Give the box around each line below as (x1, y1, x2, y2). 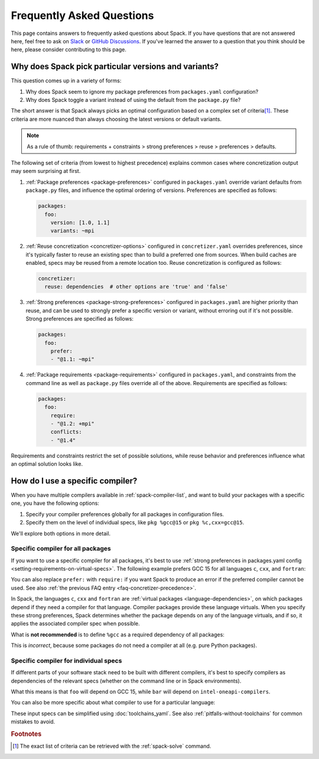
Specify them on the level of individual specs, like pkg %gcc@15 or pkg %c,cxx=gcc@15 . (25, 519, 245, 526)
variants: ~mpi (50, 228, 95, 234)
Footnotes (11, 730, 42, 738)
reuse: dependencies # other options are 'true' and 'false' (44, 283, 229, 290)
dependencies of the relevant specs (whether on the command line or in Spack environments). (11, 677, 242, 684)
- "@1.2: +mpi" (50, 420, 95, 427)
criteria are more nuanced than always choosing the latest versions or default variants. (11, 116, 222, 123)
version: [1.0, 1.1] (50, 219, 110, 226)
